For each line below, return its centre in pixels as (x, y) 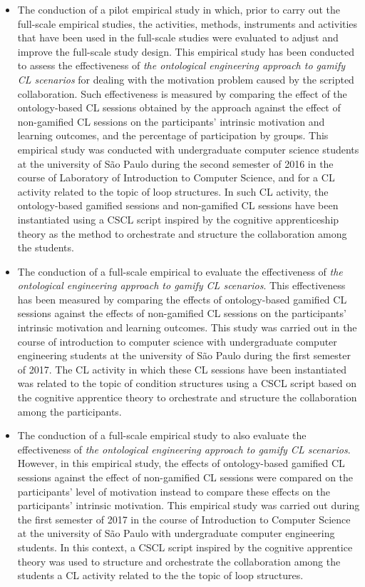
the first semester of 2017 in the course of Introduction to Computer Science (184, 519)
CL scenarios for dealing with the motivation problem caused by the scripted (186, 79)
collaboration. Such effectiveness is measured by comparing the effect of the (182, 93)
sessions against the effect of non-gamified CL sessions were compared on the (185, 477)
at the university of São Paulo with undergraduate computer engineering (176, 533)
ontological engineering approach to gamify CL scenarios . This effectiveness (181, 285)
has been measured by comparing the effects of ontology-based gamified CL (182, 299)
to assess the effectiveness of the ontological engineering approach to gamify (181, 65)
